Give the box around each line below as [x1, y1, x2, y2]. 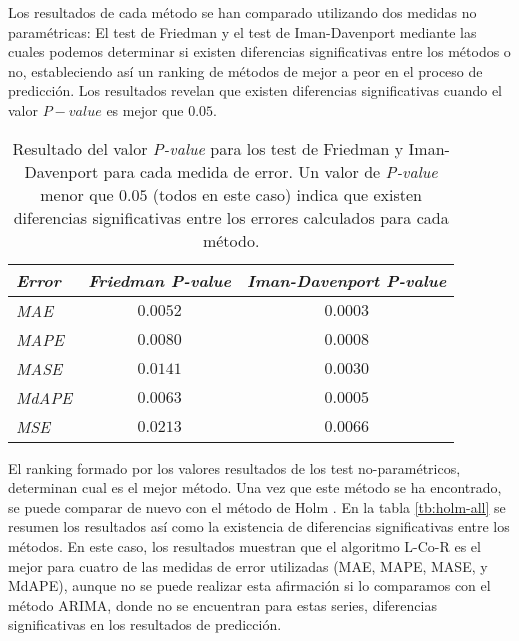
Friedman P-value [88, 268, 232, 292]
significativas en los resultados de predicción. [8, 614, 282, 635]
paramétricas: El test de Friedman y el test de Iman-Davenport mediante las [8, 21, 477, 42]
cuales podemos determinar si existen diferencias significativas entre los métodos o [8, 41, 511, 62]
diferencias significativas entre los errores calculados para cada [13, 205, 449, 229]
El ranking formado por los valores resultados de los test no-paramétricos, [8, 457, 461, 478]
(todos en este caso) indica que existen [152, 182, 422, 206]
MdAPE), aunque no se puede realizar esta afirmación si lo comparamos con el [8, 575, 491, 596]
